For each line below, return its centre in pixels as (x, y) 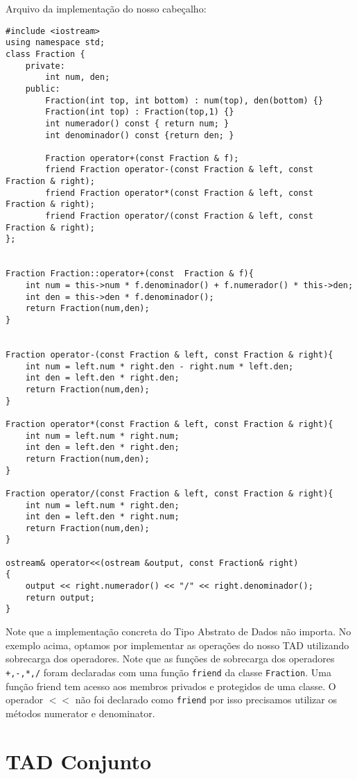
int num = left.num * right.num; (102, 436)
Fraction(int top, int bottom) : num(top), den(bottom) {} (184, 100)
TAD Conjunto (79, 761)
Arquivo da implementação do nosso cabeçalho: (106, 8)
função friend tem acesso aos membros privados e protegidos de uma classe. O (171, 686)
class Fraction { (45, 54)
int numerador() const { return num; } (137, 123)
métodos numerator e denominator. (80, 713)
